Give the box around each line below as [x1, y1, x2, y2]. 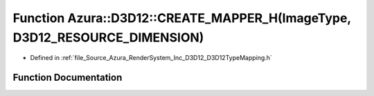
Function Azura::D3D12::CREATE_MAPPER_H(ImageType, [12, 10, 351, 26]
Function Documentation [12, 72, 123, 84]
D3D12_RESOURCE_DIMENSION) [12, 30, 204, 45]
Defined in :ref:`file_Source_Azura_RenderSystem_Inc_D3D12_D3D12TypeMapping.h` [30, 54, 273, 62]
